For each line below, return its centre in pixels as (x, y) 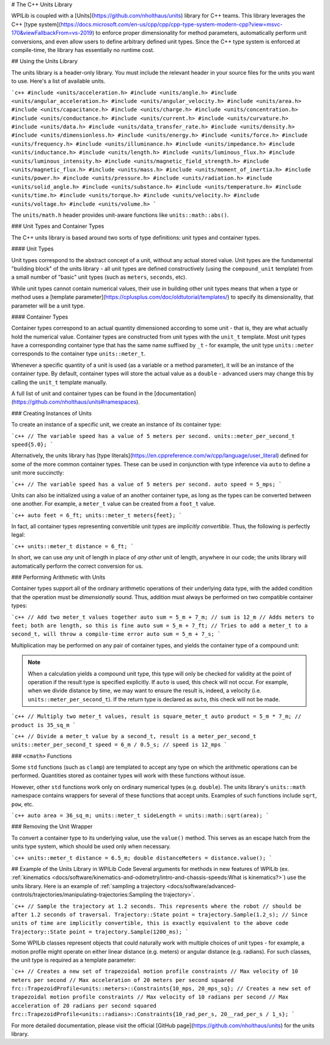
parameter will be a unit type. (48, 306)
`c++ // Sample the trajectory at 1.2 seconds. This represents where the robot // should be (156, 906)
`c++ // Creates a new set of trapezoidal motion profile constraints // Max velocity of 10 (155, 971)
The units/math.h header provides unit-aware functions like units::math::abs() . (120, 215)
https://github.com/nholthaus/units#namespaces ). (76, 402)
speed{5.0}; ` (32, 444)
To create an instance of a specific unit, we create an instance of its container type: (116, 424)
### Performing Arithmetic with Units (58, 577)
